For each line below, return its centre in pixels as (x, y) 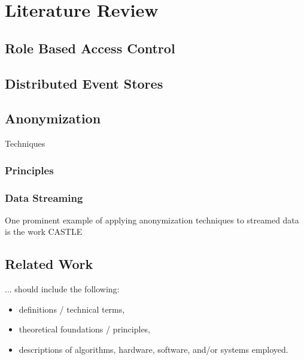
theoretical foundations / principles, (85, 329)
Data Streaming (44, 197)
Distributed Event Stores (84, 83)
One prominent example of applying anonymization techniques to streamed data (152, 220)
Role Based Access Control (90, 48)
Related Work (49, 264)
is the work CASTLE (44, 232)
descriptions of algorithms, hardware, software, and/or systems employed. (153, 349)
